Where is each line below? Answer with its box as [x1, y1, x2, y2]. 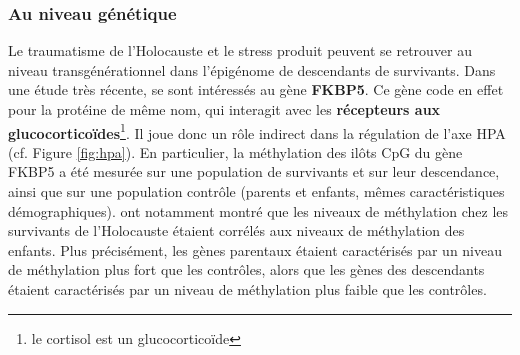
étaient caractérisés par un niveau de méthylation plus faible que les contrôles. [8, 279, 487, 299]
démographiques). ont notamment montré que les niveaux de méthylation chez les [8, 200, 509, 221]
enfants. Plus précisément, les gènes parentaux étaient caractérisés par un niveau [8, 239, 503, 260]
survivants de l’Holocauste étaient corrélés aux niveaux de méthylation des [8, 220, 465, 241]
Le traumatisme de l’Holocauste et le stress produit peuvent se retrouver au [8, 40, 473, 61]
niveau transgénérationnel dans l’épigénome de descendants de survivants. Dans [8, 59, 496, 80]
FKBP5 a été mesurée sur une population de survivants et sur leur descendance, [8, 161, 500, 182]
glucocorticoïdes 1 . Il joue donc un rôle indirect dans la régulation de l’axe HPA [8, 119, 506, 143]
